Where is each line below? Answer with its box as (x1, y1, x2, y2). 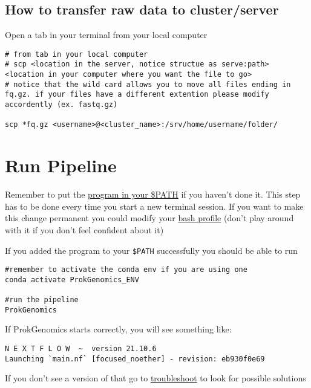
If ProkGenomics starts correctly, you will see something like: (5, 323, 232, 335)
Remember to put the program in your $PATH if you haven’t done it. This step (5, 188, 301, 201)
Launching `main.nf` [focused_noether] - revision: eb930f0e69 (5, 354, 265, 363)
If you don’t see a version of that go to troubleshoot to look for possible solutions (5, 372, 306, 384)
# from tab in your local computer (5, 50, 148, 59)
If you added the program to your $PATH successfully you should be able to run (5, 244, 298, 256)
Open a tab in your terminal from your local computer (5, 28, 208, 41)
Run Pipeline (5, 153, 117, 178)
